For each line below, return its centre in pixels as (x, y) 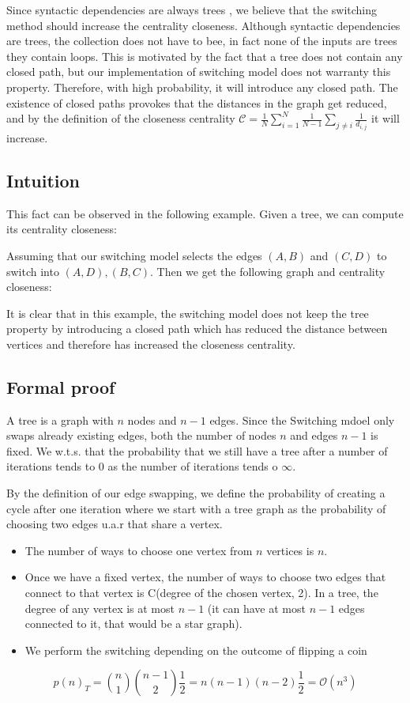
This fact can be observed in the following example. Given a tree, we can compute (205, 213)
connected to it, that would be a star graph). (134, 624)
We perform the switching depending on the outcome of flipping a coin (196, 650)
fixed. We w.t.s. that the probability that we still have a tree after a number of (197, 450)
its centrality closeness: (62, 229)
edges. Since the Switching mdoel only (302, 420)
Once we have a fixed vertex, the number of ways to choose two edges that (205, 577)
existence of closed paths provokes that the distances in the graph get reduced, (197, 102)
